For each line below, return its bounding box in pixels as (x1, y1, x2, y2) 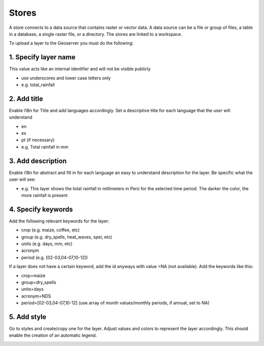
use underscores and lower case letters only (21, 75, 111, 81)
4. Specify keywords (9, 205, 73, 213)
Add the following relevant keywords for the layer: (9, 218, 110, 224)
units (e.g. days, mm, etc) (21, 241, 73, 247)
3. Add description (9, 157, 67, 165)
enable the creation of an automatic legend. (9, 332, 97, 338)
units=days (21, 286, 44, 292)
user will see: (9, 176, 36, 182)
